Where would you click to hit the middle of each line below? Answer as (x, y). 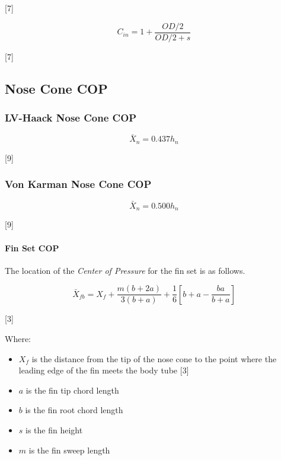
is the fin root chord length (74, 410)
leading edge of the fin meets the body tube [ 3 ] (104, 370)
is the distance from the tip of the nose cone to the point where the (154, 358)
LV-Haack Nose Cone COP (71, 117)
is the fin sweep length (69, 450)
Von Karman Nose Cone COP (78, 184)
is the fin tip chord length (72, 390)
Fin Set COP (32, 247)
